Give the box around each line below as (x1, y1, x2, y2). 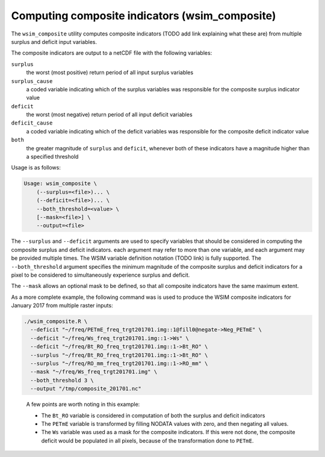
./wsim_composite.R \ (23, 318, 88, 325)
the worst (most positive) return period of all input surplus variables (26, 69, 194, 76)
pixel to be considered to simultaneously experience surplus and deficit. (11, 271, 190, 278)
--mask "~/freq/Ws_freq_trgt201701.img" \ (30, 369, 158, 375)
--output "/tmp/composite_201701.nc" (30, 385, 141, 392)
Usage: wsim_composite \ (23, 180, 97, 187)
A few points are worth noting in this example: (26, 400, 140, 408)
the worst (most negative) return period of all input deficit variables (26, 111, 193, 118)
